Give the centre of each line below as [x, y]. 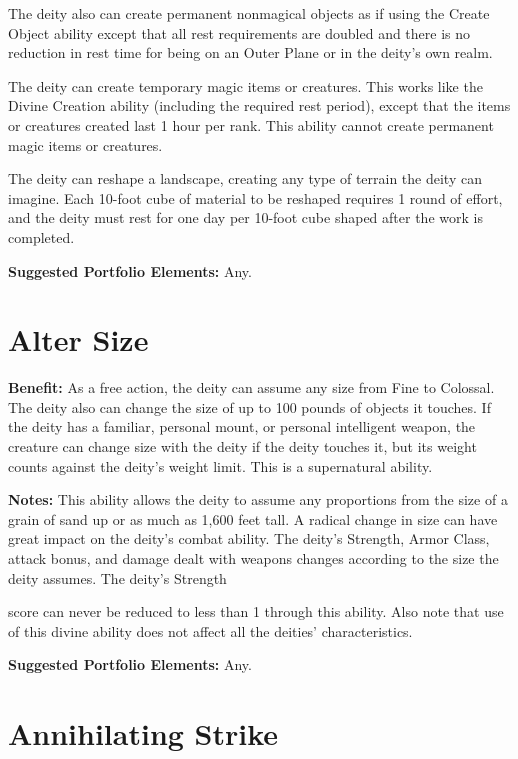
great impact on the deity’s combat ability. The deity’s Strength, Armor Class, [249, 538]
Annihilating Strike [143, 733]
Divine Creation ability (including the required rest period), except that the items [259, 105]
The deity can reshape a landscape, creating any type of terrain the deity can [245, 178]
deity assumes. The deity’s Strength [117, 577]
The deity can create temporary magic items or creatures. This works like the [245, 85]
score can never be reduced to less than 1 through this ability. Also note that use [256, 611]
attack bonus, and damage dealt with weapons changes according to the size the [253, 558]
